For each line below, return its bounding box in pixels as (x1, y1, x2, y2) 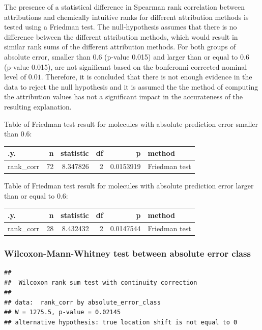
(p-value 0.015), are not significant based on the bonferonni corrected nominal (4, 61, 247, 72)
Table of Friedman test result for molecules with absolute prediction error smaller (4, 118, 258, 129)
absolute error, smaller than (4, 51, 91, 62)
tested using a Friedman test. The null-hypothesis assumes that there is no (4, 21, 237, 32)
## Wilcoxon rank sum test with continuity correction (4, 279, 197, 286)
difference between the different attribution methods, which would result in (4, 31, 238, 42)
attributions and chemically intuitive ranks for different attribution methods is (4, 11, 249, 22)
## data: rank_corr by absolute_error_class (4, 298, 161, 306)
